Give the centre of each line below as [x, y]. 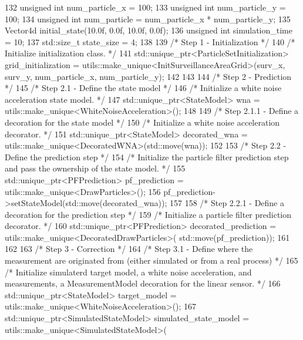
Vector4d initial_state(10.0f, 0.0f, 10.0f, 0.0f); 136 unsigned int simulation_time [149, 30]
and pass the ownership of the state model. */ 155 [95, 168]
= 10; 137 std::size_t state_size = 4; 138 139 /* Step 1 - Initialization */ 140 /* [150, 41]
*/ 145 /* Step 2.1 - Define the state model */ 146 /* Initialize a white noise [143, 88]
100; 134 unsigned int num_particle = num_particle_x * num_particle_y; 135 [148, 18]
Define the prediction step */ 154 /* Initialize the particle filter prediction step [147, 156]
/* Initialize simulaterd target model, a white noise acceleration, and [128, 272]
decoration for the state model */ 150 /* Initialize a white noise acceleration [142, 122]
